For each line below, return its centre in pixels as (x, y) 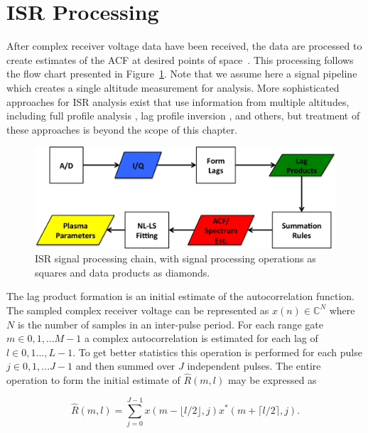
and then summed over (125, 366)
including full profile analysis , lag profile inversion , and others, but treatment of (183, 116)
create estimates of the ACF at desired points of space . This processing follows (180, 59)
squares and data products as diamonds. (123, 272)
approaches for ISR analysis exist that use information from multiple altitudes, (178, 101)
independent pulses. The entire (254, 366)
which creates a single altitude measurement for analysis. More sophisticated (173, 87)
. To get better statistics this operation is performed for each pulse (217, 352)
